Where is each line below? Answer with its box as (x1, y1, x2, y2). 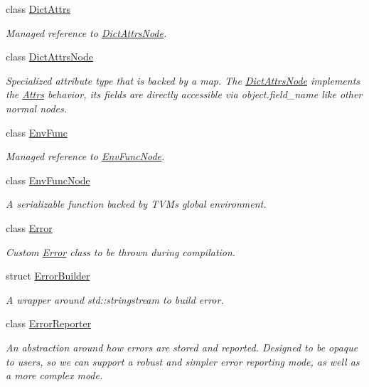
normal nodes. (6, 100, 68, 115)
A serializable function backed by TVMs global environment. (6, 196, 267, 211)
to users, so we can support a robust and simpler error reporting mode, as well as (6, 354, 360, 369)
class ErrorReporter (6, 316, 92, 331)
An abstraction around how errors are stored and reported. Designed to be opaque (6, 339, 358, 354)
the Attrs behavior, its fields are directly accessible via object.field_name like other (6, 87, 363, 102)
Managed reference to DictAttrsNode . (6, 25, 167, 40)
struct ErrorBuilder (6, 268, 90, 283)
